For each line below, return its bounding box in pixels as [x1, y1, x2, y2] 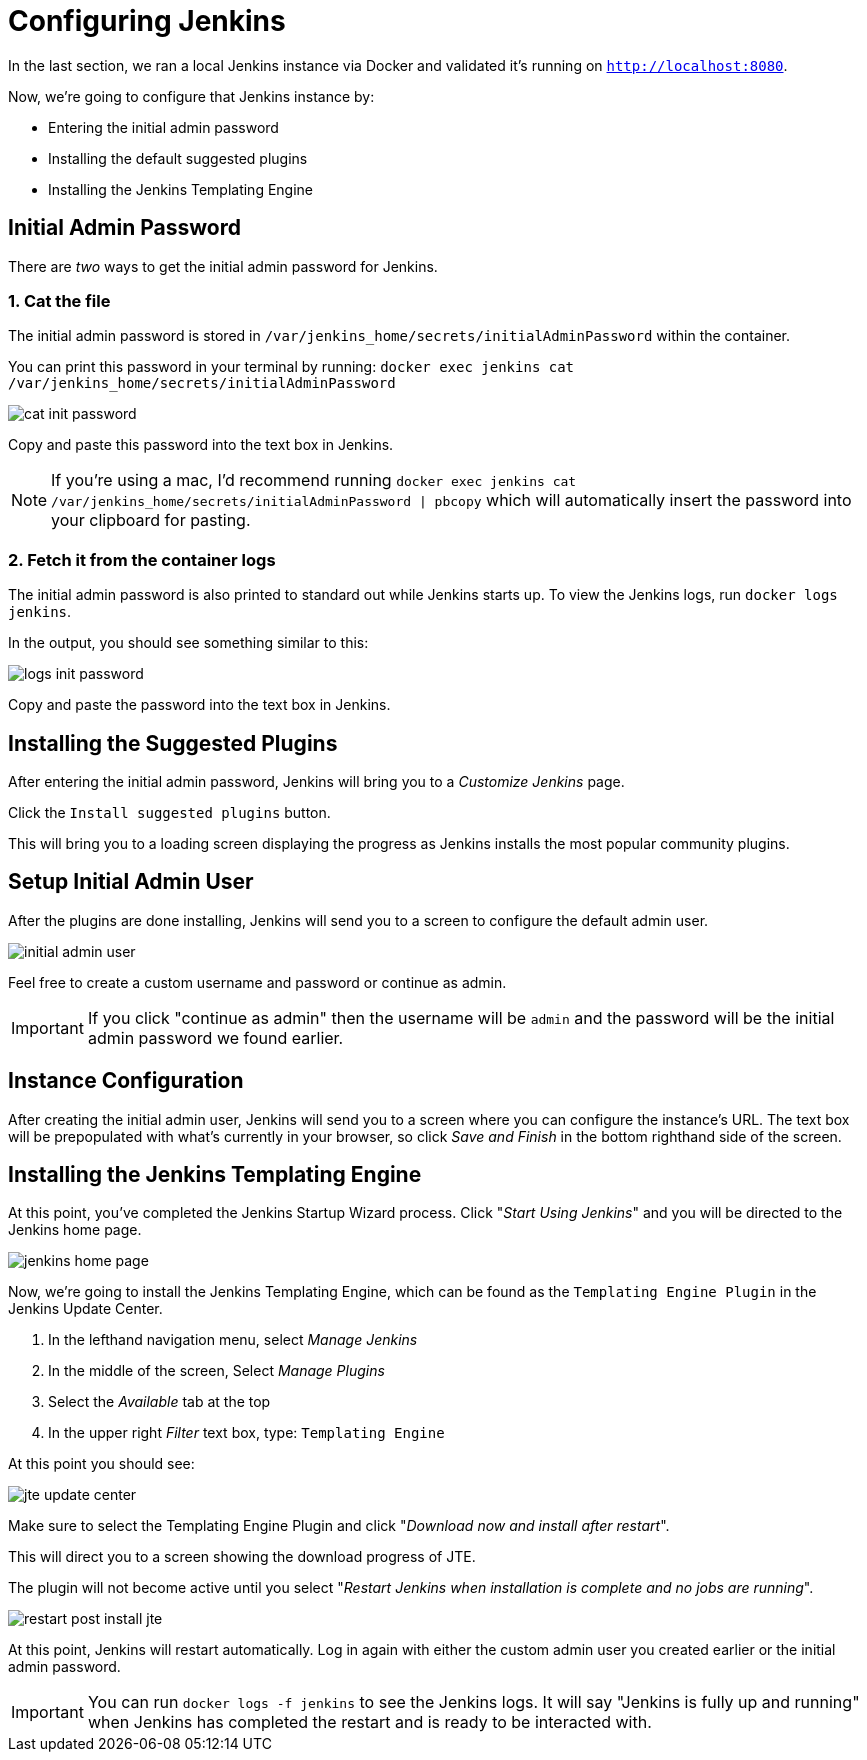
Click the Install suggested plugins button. [8, 803, 331, 821]
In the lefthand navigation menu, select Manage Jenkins [48, 1331, 418, 1349]
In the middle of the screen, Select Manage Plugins [48, 1362, 385, 1380]
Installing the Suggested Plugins [8, 730, 338, 756]
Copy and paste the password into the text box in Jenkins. [8, 696, 391, 714]
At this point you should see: [8, 1455, 195, 1473]
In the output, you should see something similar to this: [8, 634, 369, 652]
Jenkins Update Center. [8, 1300, 163, 1318]
